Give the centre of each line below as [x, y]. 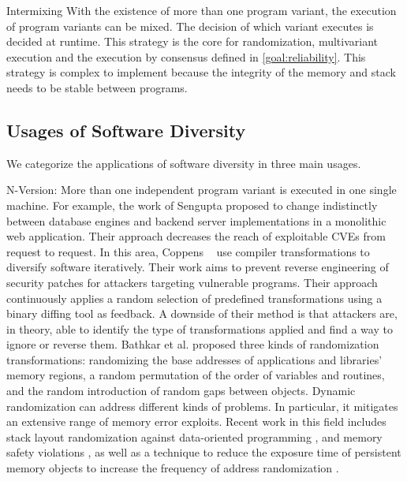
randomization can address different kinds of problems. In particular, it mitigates [202, 406]
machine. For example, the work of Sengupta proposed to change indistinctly [192, 205]
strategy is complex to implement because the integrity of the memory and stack [201, 72]
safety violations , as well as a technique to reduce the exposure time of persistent [204, 452]
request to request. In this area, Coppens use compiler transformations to [188, 251]
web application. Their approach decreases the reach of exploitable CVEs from [196, 236]
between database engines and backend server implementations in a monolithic [196, 220]
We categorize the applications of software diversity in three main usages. [184, 163]
